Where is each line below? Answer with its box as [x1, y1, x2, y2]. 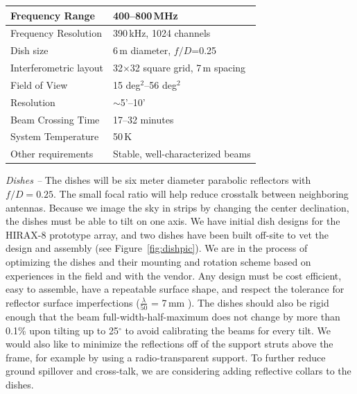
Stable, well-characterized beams [112, 146, 251, 161]
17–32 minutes [112, 112, 174, 126]
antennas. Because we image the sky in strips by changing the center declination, [6, 200, 349, 214]
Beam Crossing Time [10, 112, 100, 126]
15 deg [112, 77, 141, 92]
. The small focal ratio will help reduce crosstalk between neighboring [53, 186, 349, 200]
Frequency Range [10, 8, 95, 22]
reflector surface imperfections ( [6, 295, 140, 309]
